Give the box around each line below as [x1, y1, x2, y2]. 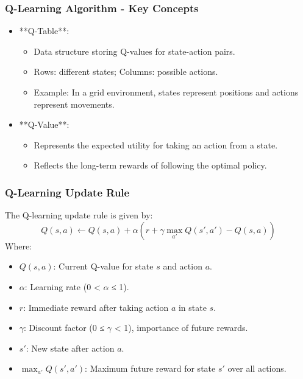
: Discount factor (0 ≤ [24, 321, 105, 334]
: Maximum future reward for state [85, 362, 216, 375]
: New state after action [26, 341, 115, 354]
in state [178, 301, 207, 313]
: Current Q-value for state [53, 260, 154, 273]
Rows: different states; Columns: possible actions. [34, 65, 218, 78]
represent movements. [34, 97, 115, 110]
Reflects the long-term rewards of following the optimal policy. [34, 159, 267, 172]
